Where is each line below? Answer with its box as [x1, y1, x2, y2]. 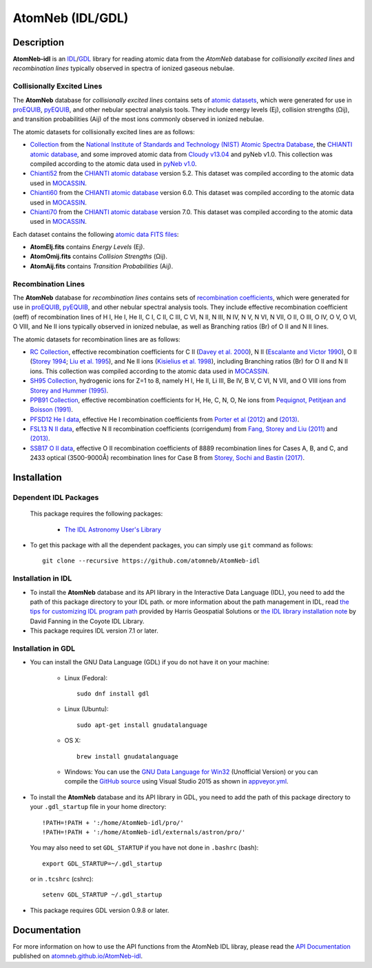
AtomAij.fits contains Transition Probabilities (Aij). [30, 262, 174, 270]
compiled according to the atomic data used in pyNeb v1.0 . [30, 159, 197, 168]
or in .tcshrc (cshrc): [30, 875, 94, 883]
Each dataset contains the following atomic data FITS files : [12, 230, 179, 238]
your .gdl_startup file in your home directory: [30, 803, 167, 811]
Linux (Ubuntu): [64, 705, 110, 713]
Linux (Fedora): [64, 673, 108, 682]
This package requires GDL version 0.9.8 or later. [30, 906, 169, 914]
